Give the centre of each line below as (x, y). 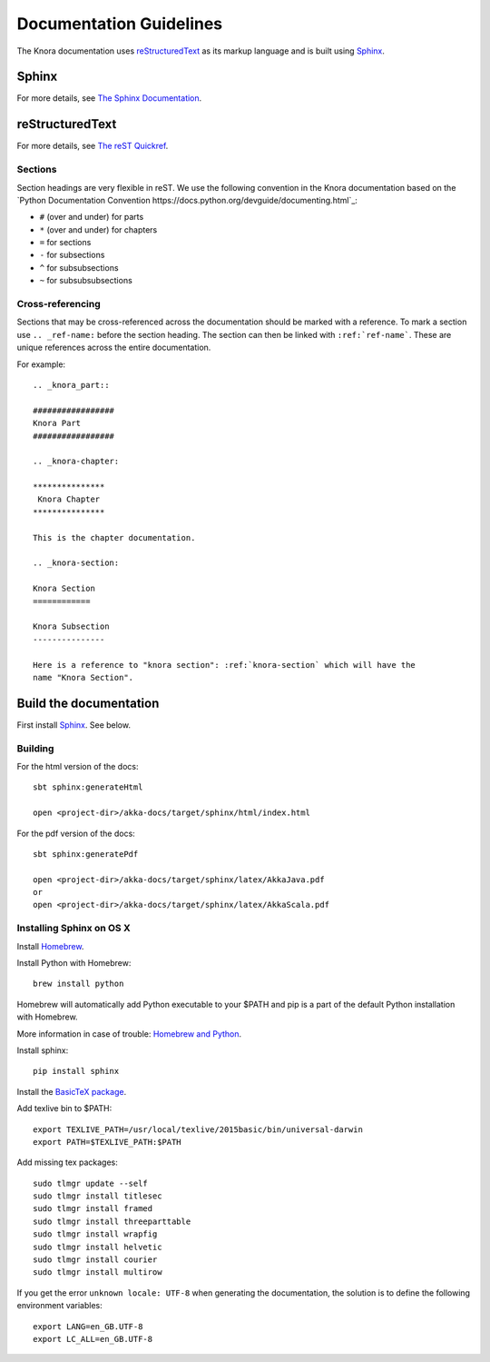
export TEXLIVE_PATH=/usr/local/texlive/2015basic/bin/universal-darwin (198, 1129)
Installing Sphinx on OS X (73, 929)
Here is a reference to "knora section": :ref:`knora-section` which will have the (225, 665)
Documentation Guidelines (120, 24)
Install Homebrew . (50, 946)
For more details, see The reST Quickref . (93, 146)
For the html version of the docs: (78, 766)
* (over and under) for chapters (98, 229)
